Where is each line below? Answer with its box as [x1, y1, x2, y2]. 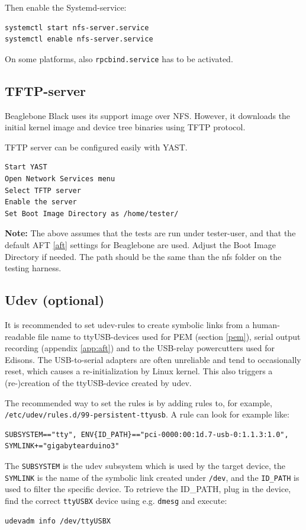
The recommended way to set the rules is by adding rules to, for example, [5, 396, 272, 409]
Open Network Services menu [5, 175, 115, 184]
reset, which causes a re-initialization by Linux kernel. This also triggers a [5, 365, 273, 377]
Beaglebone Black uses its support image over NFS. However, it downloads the [5, 109, 291, 121]
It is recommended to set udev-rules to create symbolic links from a [5, 318, 250, 330]
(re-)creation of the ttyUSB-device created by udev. [5, 376, 192, 388]
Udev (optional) [5, 291, 105, 309]
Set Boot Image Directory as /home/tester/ [5, 209, 179, 218]
